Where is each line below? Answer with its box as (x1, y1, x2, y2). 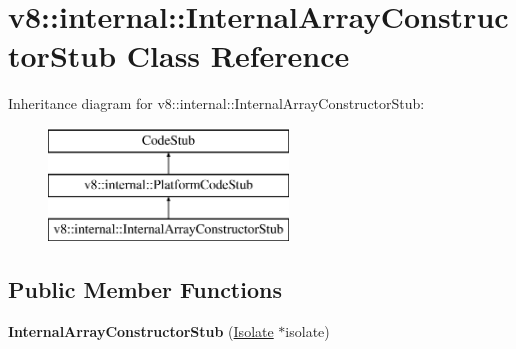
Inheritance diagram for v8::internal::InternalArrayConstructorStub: (8, 93, 425, 114)
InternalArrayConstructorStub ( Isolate (8, 321, 274, 342)
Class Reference (126, 35, 350, 76)
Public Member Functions (8, 274, 282, 305)
